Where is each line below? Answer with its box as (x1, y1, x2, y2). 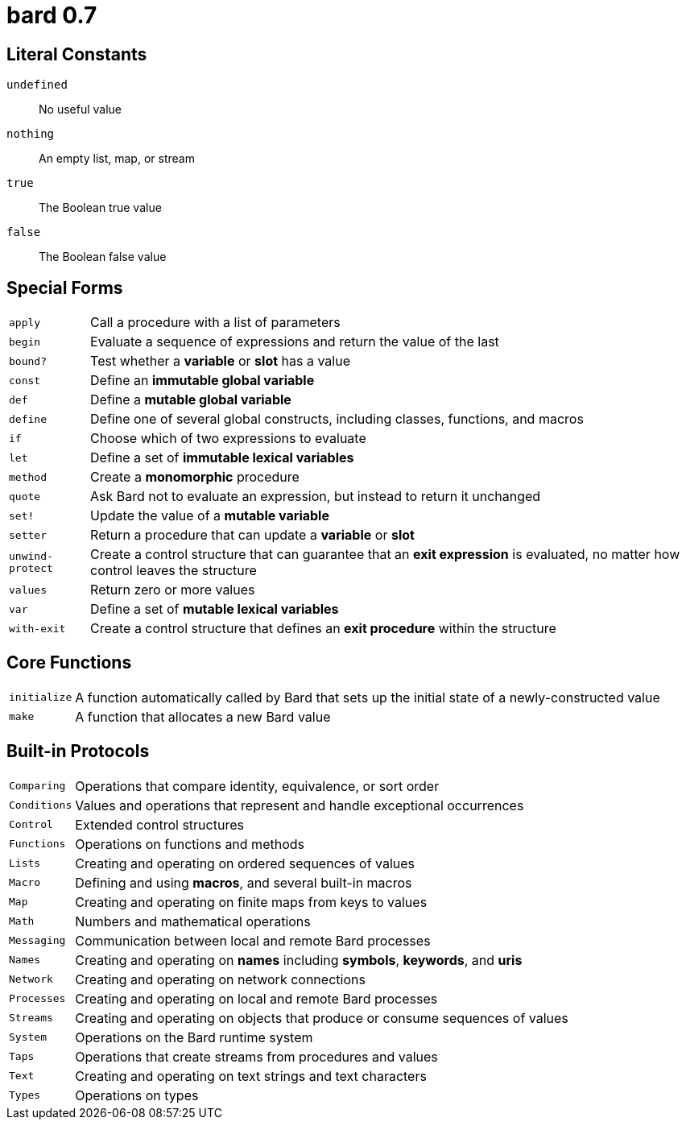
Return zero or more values (90, 582, 255, 598)
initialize (9, 691, 72, 704)
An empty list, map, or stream (39, 151, 195, 166)
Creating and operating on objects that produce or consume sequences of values (75, 1009, 568, 1026)
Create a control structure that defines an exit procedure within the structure (90, 620, 556, 637)
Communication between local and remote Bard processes (75, 932, 431, 949)
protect (9, 562, 53, 575)
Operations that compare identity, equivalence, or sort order (75, 777, 440, 794)
